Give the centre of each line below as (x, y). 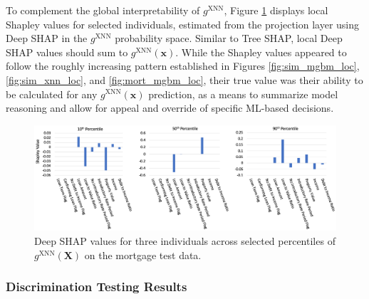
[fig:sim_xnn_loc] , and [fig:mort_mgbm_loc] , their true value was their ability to (184, 79)
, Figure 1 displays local (276, 10)
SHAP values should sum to (67, 52)
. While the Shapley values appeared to (261, 52)
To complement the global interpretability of (103, 10)
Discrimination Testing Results (97, 287)
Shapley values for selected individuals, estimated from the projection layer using (183, 24)
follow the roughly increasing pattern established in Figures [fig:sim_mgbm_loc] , (183, 66)
